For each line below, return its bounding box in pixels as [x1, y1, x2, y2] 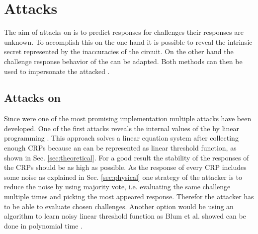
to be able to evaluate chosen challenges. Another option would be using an [4, 201, 234, 211]
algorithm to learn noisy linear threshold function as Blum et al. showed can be [4, 211, 246, 221]
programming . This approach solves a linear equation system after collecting [4, 133, 239, 143]
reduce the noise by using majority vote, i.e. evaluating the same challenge [4, 181, 231, 192]
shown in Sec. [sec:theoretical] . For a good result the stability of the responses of [4, 152, 249, 162]
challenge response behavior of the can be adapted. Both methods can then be [4, 56, 243, 66]
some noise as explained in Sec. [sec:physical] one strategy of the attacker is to [4, 171, 242, 182]
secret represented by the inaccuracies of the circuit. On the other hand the [4, 46, 234, 57]
